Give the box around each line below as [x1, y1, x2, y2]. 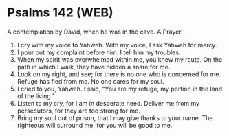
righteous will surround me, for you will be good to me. [17, 121, 173, 129]
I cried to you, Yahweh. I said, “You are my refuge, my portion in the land [17, 84, 223, 93]
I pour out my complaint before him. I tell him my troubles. [17, 48, 181, 56]
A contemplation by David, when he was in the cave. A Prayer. [7, 27, 184, 36]
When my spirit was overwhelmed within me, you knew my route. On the [17, 55, 223, 63]
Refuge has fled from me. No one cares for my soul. [17, 77, 164, 85]
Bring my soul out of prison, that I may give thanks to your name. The [17, 113, 213, 122]
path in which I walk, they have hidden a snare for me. [17, 63, 171, 71]
